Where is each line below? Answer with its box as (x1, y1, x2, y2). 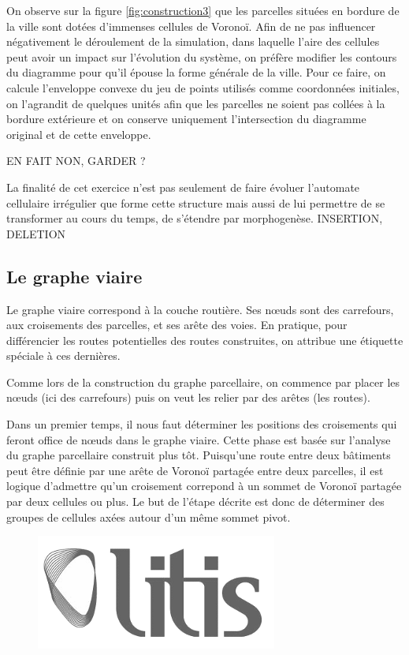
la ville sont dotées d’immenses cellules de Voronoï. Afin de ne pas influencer (6, 17, 376, 34)
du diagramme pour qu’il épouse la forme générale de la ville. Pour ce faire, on (6, 64, 386, 80)
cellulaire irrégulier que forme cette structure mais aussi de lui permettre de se (6, 194, 385, 211)
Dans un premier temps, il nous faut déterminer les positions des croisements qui (6, 416, 397, 432)
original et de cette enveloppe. (6, 125, 151, 142)
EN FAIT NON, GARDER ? (6, 152, 146, 169)
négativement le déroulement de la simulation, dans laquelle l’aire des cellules (6, 33, 380, 50)
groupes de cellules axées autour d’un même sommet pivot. (6, 508, 291, 525)
